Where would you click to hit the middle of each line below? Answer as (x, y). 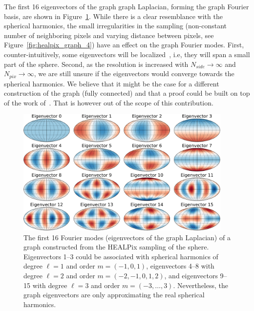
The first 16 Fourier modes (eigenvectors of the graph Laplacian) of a (127, 237)
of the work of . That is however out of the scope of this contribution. (109, 102)
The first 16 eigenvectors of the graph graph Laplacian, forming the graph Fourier (127, 6)
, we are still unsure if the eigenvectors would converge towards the (134, 73)
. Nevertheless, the (201, 285)
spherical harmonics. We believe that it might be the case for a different (112, 83)
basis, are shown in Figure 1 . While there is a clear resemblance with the (113, 16)
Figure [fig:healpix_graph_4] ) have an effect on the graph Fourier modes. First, (124, 45)
